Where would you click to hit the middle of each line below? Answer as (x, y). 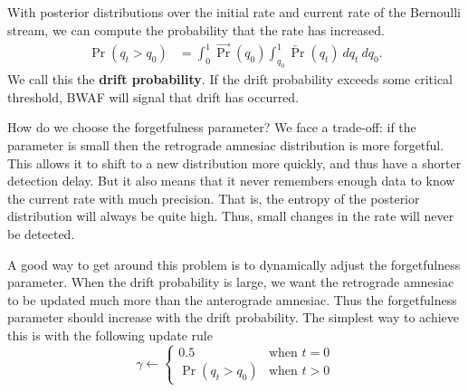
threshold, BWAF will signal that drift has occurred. (153, 96)
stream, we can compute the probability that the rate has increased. (196, 29)
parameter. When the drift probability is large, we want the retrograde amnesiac (231, 282)
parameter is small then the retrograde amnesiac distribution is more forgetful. (226, 144)
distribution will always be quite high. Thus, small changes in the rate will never (231, 216)
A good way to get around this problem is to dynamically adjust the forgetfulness (234, 264)
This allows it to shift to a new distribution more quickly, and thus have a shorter (234, 163)
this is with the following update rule (110, 335)
